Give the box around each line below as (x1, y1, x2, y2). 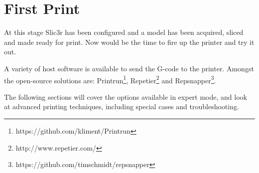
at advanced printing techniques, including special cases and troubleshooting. (4, 101, 239, 112)
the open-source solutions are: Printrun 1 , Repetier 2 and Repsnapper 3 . (4, 73, 216, 85)
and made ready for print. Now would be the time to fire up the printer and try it (4, 36, 255, 47)
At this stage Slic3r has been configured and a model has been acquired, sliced (4, 27, 244, 37)
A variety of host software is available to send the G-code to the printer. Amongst (4, 63, 254, 73)
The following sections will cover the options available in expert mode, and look (4, 91, 247, 102)
